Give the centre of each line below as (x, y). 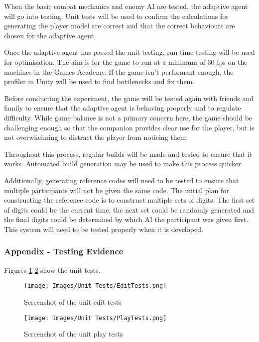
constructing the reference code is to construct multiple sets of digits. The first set (129, 200)
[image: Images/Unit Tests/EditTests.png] (95, 286)
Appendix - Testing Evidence (64, 251)
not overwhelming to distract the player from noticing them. (96, 137)
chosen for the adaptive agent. (50, 35)
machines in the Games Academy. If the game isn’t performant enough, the (119, 71)
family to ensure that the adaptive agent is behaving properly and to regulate (123, 108)
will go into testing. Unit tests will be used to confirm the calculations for (116, 16)
